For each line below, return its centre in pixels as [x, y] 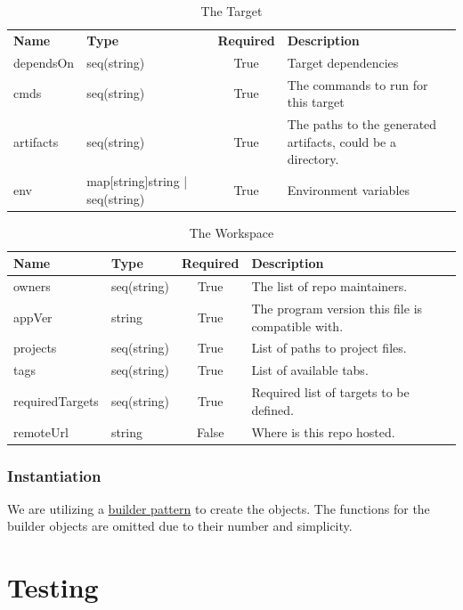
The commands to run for [357, 84]
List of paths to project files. [329, 348]
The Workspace [231, 232]
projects [35, 348]
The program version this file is [337, 308]
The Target [231, 11]
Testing [53, 587]
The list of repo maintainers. [329, 286]
